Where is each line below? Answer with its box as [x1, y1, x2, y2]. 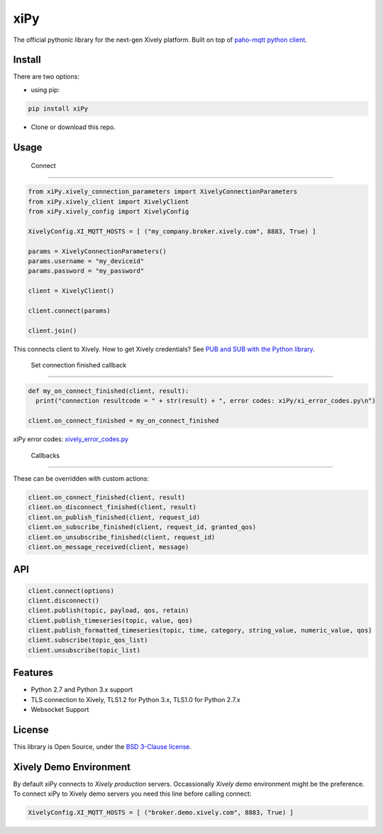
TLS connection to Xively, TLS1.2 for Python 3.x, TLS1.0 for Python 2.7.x [30, 695, 240, 704]
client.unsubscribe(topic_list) [28, 646, 141, 654]
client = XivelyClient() [28, 287, 115, 295]
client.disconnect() [28, 596, 99, 604]
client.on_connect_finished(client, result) [28, 493, 186, 501]
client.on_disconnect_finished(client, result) [28, 504, 196, 511]
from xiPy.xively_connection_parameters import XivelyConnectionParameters [28, 188, 298, 196]
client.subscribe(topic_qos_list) [28, 636, 148, 645]
